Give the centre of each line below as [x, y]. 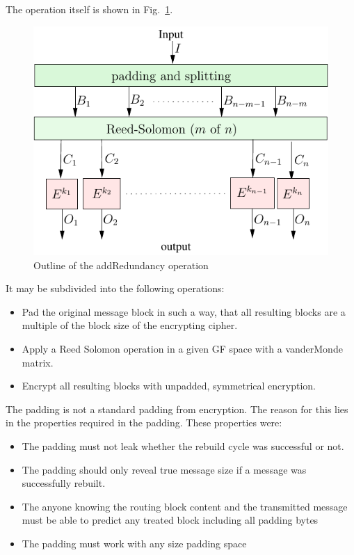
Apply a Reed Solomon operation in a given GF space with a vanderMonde [182, 348]
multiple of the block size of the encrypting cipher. [130, 325]
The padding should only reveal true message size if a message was [164, 469]
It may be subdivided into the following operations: [115, 288]
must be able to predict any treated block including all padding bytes [170, 520]
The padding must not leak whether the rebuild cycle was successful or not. [183, 445]
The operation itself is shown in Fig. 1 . [89, 9]
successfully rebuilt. [64, 483]
